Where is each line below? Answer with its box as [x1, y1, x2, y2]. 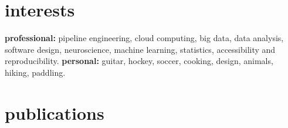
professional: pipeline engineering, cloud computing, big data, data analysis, [5, 32, 284, 44]
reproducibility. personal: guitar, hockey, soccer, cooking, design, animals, [5, 55, 273, 67]
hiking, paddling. [5, 66, 66, 78]
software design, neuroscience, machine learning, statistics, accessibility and [5, 43, 276, 55]
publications [5, 100, 104, 124]
